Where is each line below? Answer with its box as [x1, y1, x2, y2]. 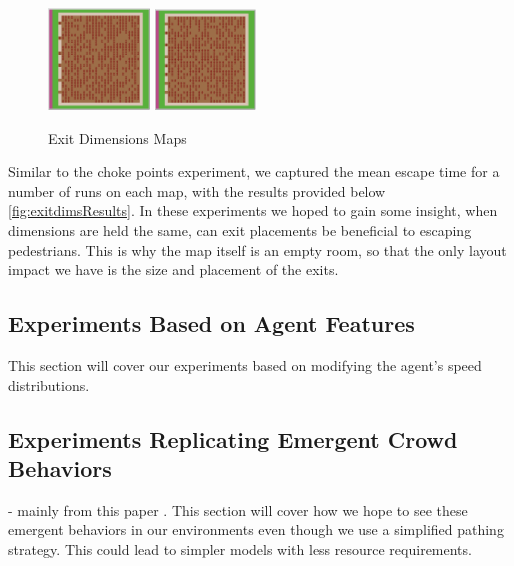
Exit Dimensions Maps [48, 127, 187, 148]
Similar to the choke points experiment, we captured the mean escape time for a [8, 161, 500, 182]
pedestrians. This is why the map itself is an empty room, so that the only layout [8, 239, 507, 260]
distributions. [8, 374, 90, 395]
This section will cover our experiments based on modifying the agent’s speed [8, 354, 482, 375]
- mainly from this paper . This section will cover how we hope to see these [8, 499, 468, 520]
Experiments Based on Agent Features [8, 308, 415, 339]
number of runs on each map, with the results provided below [8, 180, 386, 201]
